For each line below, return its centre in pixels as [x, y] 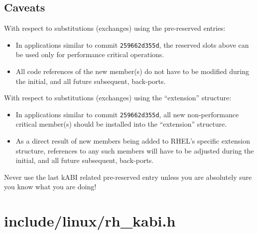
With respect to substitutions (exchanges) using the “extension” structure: [118, 98]
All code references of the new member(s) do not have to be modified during [132, 71]
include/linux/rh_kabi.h [90, 221]
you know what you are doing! [50, 187]
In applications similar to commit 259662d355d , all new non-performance [127, 114]
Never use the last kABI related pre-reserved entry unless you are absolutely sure [128, 177]
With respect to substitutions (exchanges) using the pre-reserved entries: [115, 28]
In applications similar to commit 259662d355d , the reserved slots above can [132, 44]
